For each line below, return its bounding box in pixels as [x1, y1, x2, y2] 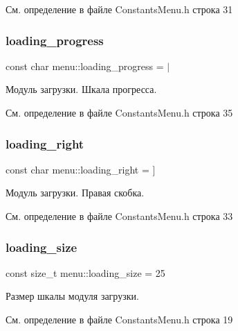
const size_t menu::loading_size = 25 [6, 265, 165, 280]
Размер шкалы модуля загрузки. [6, 289, 139, 303]
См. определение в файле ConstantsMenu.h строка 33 [6, 209, 233, 223]
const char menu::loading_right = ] [6, 162, 156, 176]
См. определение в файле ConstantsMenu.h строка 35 [6, 105, 233, 119]
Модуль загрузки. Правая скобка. [6, 185, 145, 200]
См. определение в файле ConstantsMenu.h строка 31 [6, 2, 233, 16]
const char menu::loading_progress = [6, 58, 164, 73]
